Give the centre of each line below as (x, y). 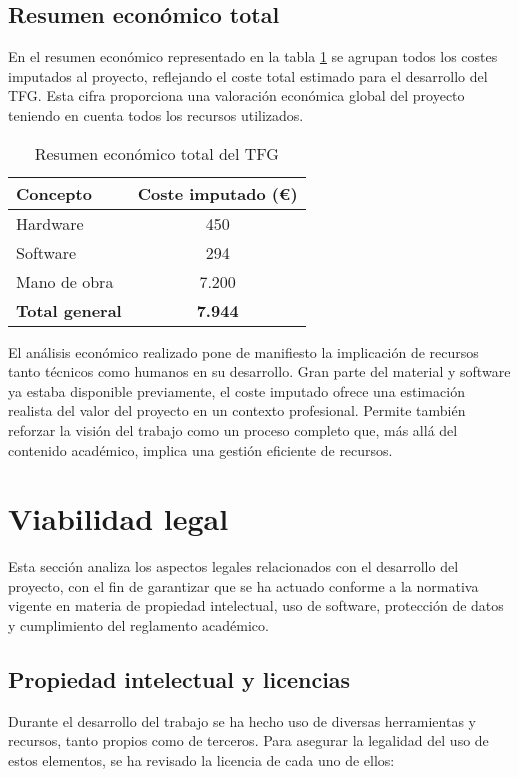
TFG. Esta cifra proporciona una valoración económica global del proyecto (236, 95)
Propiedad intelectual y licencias (179, 679)
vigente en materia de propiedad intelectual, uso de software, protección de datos (256, 605)
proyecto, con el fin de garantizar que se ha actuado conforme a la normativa (243, 585)
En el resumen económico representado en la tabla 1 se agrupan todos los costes (253, 56)
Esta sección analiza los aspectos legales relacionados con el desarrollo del (233, 566)
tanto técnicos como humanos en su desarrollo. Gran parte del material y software (259, 371)
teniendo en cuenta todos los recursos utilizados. (156, 114)
